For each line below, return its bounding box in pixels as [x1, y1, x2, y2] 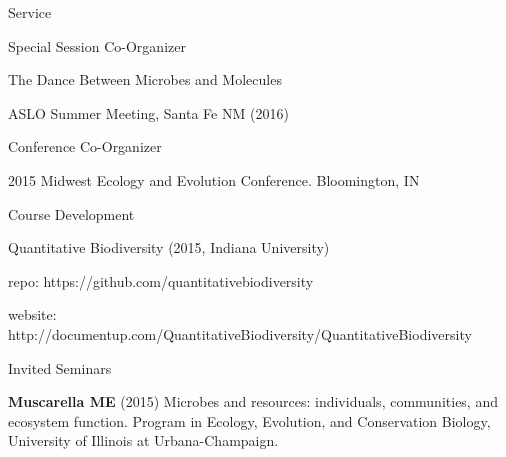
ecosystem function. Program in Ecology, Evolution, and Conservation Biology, [8, 410, 491, 431]
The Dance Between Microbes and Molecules [8, 69, 282, 90]
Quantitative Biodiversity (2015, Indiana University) [8, 237, 330, 258]
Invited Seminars [8, 357, 112, 378]
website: [8, 304, 57, 325]
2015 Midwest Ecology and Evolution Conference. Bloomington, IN [8, 169, 420, 190]
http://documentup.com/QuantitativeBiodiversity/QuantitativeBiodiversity [8, 323, 472, 344]
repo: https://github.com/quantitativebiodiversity [8, 270, 314, 291]
